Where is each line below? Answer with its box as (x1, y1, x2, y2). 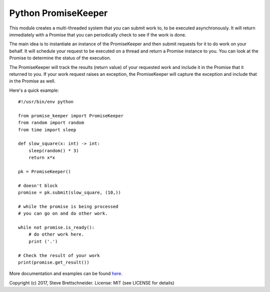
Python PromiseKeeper (9, 7, 108, 18)
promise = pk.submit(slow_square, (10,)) (18, 190, 121, 196)
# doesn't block (18, 183, 58, 188)
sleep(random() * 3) (28, 148, 79, 153)
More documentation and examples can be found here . (9, 271, 122, 277)
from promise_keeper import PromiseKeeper (18, 113, 124, 118)
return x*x (28, 155, 55, 161)
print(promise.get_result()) (18, 260, 89, 266)
